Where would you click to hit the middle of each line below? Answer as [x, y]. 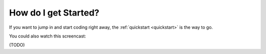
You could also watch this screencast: [48, 36]
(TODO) [17, 45]
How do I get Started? [54, 13]
